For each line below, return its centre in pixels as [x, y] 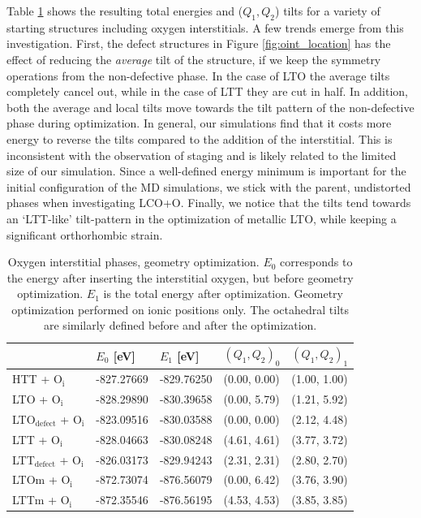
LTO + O [37, 398]
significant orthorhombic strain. [85, 234]
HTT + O [37, 379]
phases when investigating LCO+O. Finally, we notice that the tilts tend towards [209, 203]
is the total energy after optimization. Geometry [223, 294]
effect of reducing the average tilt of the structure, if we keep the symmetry [194, 59]
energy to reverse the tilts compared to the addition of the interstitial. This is [200, 138]
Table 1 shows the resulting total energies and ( [125, 11]
